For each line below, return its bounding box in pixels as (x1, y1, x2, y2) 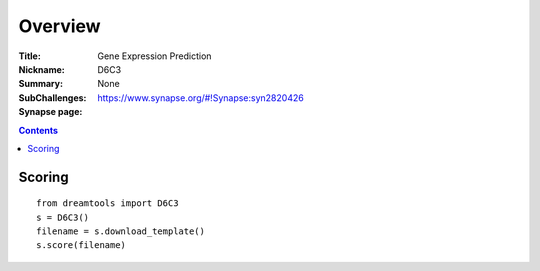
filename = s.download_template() (36, 226, 205, 237)
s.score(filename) (36, 240, 127, 251)
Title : (18, 50, 42, 62)
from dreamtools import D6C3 (36, 198, 179, 209)
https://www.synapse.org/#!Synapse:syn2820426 (97, 91, 304, 104)
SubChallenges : (18, 91, 87, 104)
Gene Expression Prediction (97, 50, 212, 62)
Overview (18, 15, 101, 37)
